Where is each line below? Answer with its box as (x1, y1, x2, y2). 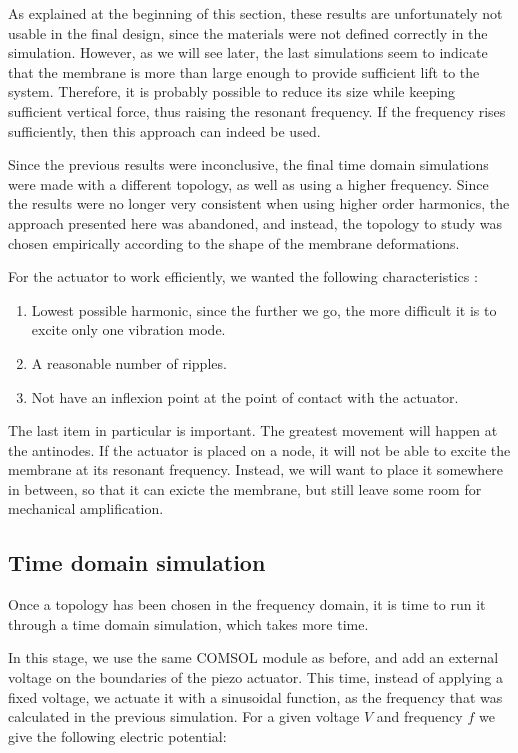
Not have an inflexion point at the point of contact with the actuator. (31, 386, 459, 407)
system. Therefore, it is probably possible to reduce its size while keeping (8, 81, 456, 102)
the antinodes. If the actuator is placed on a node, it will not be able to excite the (8, 439, 511, 460)
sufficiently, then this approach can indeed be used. (8, 120, 321, 141)
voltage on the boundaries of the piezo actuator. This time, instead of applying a (8, 667, 503, 688)
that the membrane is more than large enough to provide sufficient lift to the (8, 61, 480, 82)
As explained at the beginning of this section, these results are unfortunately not (8, 3, 503, 23)
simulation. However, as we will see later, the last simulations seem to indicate (8, 42, 488, 63)
